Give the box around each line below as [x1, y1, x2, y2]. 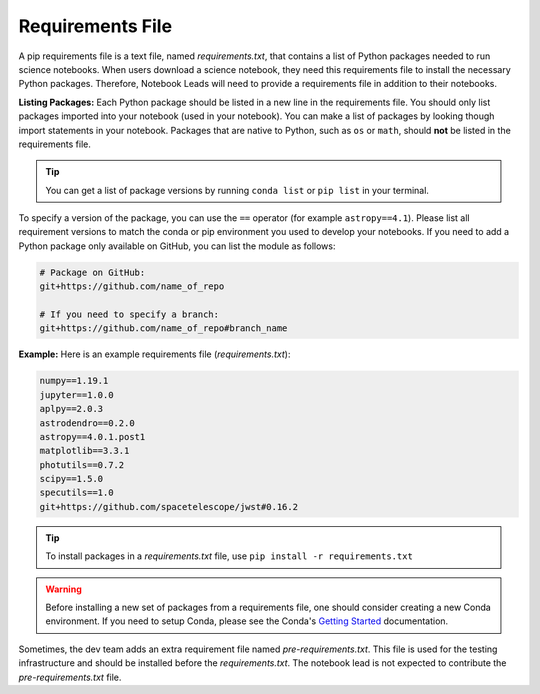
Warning [45, 583, 82, 595]
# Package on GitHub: [39, 266, 146, 278]
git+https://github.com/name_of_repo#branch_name [39, 323, 288, 334]
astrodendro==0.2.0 [39, 417, 135, 429]
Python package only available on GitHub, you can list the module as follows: [18, 240, 336, 252]
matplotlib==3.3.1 [39, 445, 130, 457]
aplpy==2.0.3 [39, 403, 104, 415]
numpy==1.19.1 [39, 375, 109, 387]
